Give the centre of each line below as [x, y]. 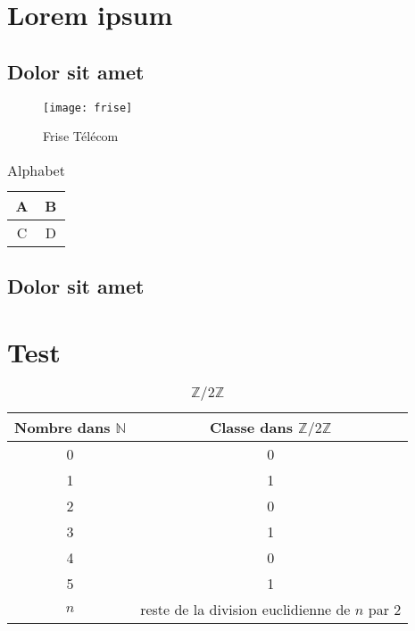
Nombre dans [62, 427]
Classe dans [251, 427]
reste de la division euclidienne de [245, 609]
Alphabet [36, 170]
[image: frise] [88, 108]
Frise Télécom [81, 136]
